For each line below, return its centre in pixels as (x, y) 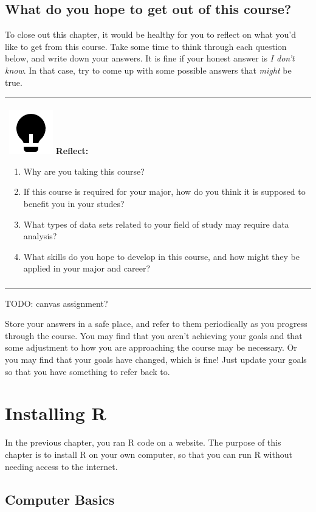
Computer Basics (60, 499)
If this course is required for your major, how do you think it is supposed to (164, 191)
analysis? (40, 236)
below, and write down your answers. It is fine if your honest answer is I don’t (150, 58)
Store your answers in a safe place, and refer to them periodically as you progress (156, 324)
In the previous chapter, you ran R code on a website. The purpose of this (143, 442)
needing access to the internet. (61, 466)
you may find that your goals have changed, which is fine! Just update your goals (156, 359)
